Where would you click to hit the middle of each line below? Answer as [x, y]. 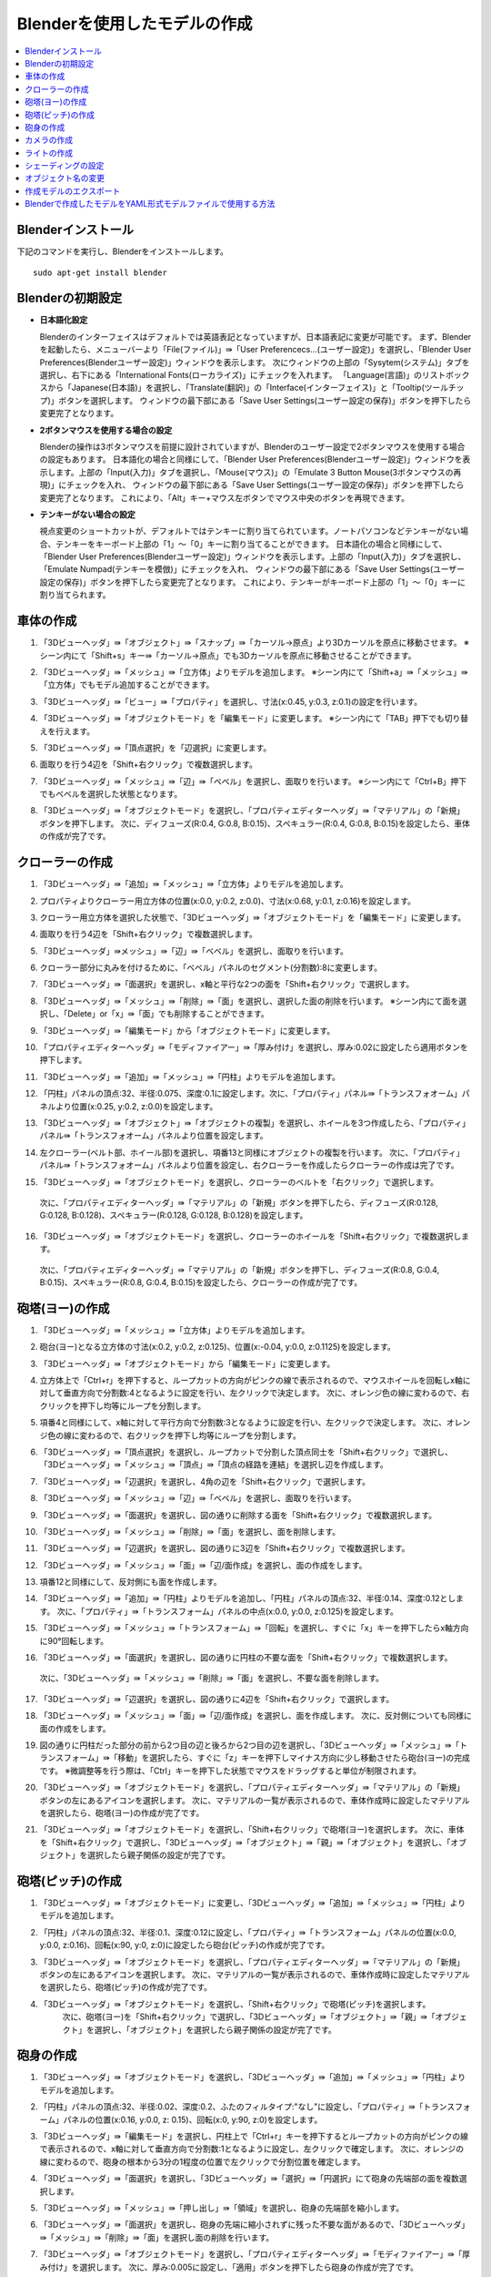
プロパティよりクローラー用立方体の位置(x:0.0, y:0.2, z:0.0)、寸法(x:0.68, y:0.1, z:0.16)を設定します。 [227, 901]
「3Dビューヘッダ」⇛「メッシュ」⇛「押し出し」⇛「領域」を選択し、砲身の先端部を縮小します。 [222, 2208]
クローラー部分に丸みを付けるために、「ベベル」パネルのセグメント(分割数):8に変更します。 [211, 968]
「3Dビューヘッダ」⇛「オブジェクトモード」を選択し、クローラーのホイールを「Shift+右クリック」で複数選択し [251, 1236]
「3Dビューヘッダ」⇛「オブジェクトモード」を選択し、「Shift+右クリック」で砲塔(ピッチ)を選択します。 [235, 2004]
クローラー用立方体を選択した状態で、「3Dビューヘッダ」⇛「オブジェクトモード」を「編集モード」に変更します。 [253, 917]
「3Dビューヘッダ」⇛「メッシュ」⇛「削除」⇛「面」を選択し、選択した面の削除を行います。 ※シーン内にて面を [249, 1001]
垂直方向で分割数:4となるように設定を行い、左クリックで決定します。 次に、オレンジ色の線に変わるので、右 [266, 1393]
